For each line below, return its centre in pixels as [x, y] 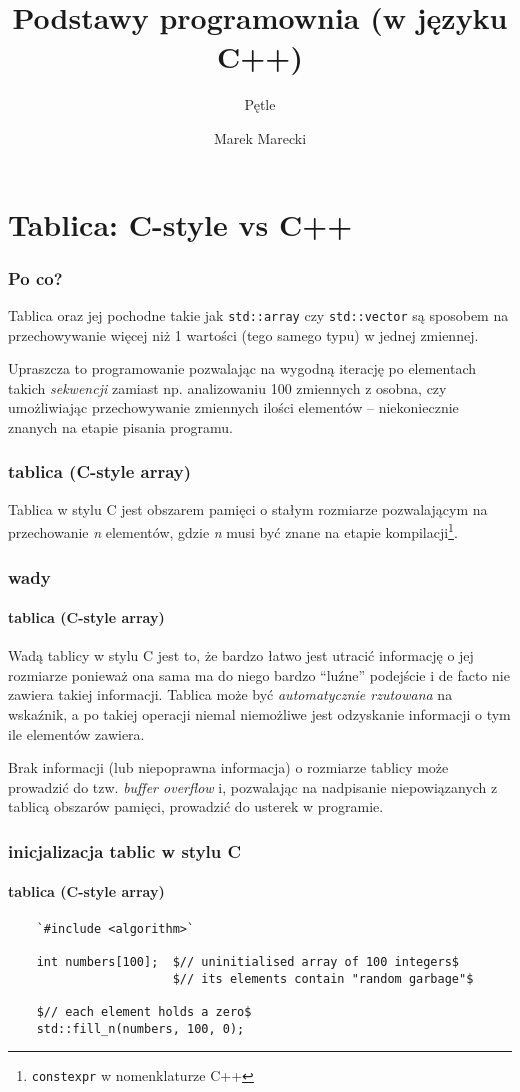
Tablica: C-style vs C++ [180, 223]
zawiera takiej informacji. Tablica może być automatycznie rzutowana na [230, 694]
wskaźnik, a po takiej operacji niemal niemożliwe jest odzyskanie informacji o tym [259, 714]
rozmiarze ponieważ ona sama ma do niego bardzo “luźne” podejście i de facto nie [259, 674]
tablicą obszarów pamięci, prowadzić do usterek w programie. [196, 806]
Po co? [35, 277]
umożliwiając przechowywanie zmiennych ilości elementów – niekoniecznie [233, 407]
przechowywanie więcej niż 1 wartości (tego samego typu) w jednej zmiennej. [243, 334]
